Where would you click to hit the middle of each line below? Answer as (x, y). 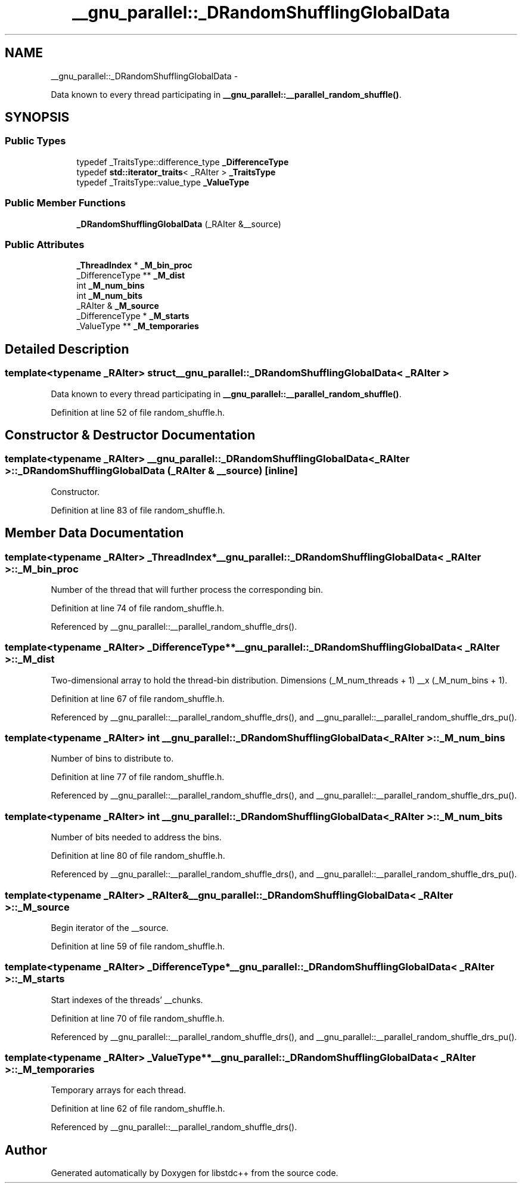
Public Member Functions (65, 203)
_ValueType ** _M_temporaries (138, 326)
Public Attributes (45, 244)
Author (26, 1150)
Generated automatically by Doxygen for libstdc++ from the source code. (195, 1173)
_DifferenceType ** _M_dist (131, 276)
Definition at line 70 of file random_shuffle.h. (138, 1018)
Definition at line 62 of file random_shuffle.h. (138, 1109)
